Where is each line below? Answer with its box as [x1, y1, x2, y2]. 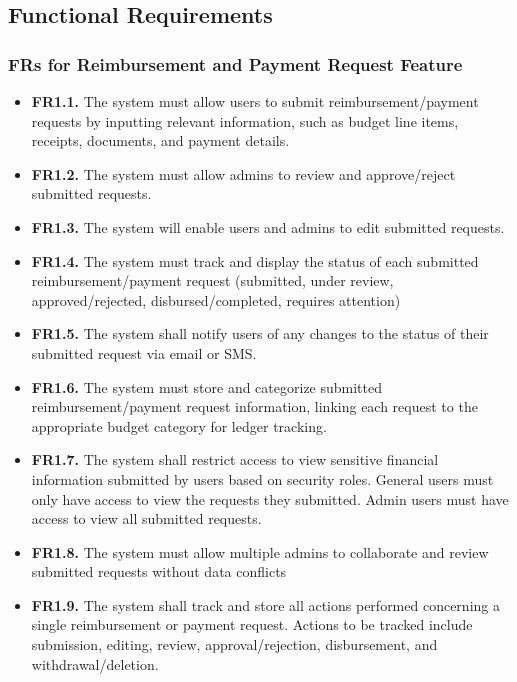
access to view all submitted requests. [31, 508, 262, 529]
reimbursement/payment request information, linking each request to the [31, 396, 478, 417]
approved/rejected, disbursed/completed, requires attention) [31, 289, 401, 310]
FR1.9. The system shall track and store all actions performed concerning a [31, 594, 500, 615]
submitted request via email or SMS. [31, 342, 257, 363]
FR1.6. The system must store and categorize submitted [31, 376, 383, 397]
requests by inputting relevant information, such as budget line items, [31, 110, 459, 131]
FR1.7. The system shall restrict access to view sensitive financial [31, 449, 439, 470]
